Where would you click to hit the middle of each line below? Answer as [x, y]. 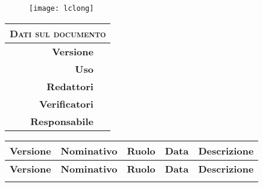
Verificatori [66, 104]
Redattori [70, 87]
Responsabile [62, 121]
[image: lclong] [62, 9]
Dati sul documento [58, 34]
